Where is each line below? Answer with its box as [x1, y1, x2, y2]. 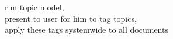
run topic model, [5, 1, 64, 13]
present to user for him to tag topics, [5, 12, 137, 24]
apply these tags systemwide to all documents [5, 24, 168, 36]
